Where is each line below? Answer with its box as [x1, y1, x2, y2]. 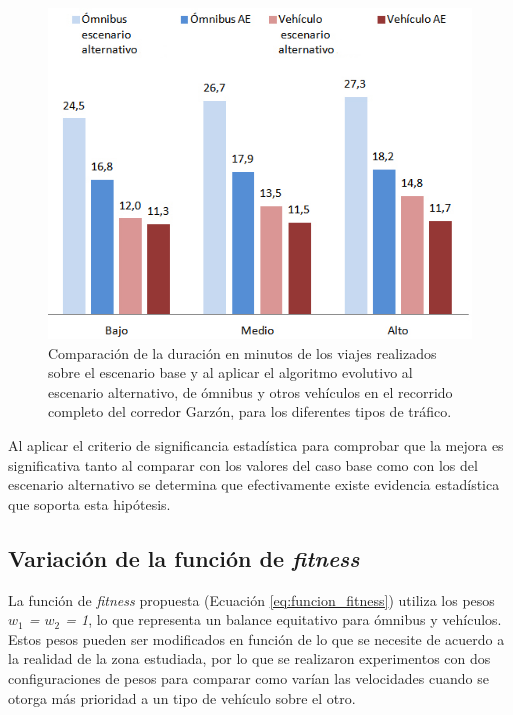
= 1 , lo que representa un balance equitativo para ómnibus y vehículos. [65, 609, 502, 630]
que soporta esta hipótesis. [8, 493, 171, 514]
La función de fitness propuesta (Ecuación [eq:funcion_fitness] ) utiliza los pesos [8, 589, 495, 610]
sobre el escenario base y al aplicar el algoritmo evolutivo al [48, 362, 413, 383]
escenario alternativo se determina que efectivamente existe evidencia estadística [8, 474, 500, 495]
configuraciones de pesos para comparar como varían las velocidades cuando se [8, 668, 489, 688]
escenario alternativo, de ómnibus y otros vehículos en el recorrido [48, 381, 453, 402]
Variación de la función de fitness [8, 542, 360, 573]
